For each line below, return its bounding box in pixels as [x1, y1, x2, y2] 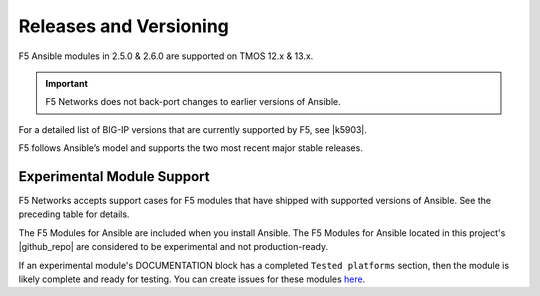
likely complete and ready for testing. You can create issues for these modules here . [18, 273, 366, 285]
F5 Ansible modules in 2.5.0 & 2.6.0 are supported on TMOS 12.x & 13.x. [18, 50, 314, 62]
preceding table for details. [18, 208, 130, 220]
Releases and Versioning [18, 15, 230, 37]
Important [45, 77, 89, 89]
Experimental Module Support [18, 168, 210, 185]
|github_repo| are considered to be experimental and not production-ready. [18, 241, 329, 253]
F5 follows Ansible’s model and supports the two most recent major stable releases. [18, 142, 364, 154]
